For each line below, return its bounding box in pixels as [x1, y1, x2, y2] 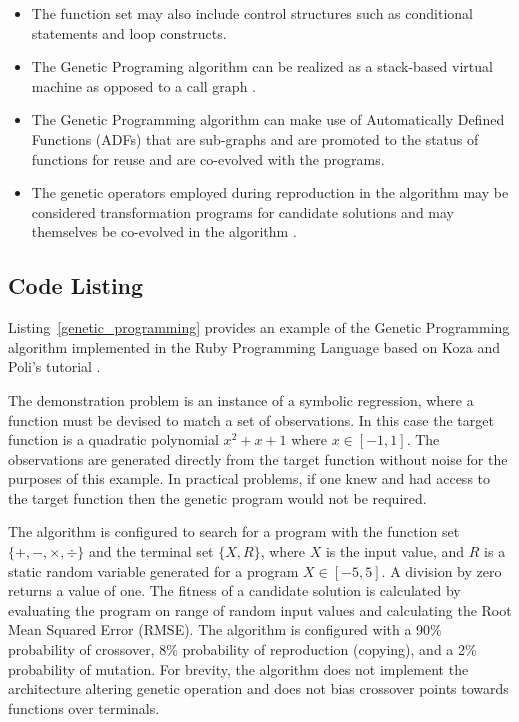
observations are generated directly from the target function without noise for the [8, 448, 508, 469]
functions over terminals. [8, 697, 160, 718]
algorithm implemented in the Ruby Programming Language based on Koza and [8, 336, 500, 357]
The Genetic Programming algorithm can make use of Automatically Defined [31, 109, 505, 130]
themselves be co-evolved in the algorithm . [31, 221, 297, 242]
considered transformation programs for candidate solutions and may [31, 201, 455, 222]
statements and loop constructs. [31, 22, 227, 43]
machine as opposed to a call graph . [31, 75, 256, 96]
